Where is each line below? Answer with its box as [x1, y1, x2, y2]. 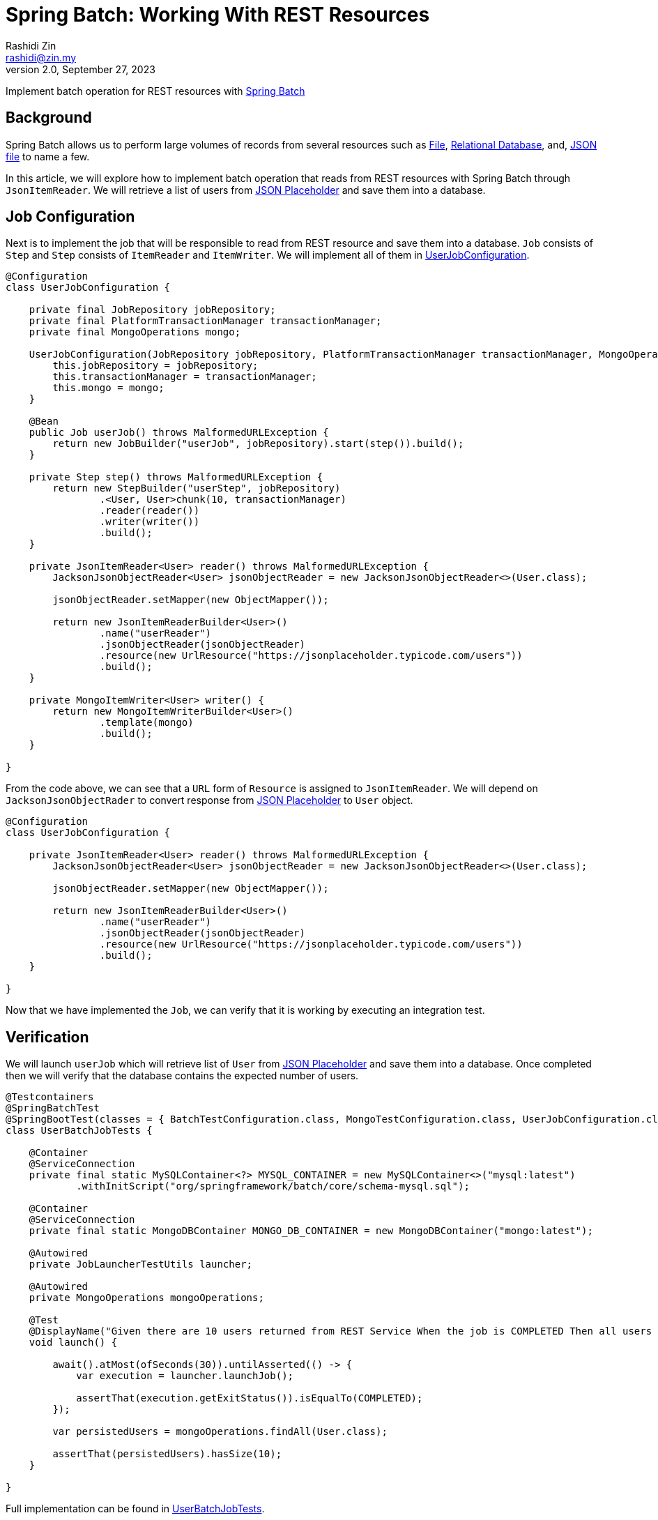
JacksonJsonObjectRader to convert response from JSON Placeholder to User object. [6, 794, 413, 807]
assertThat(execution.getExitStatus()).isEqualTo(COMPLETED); [76, 1392, 423, 1404]
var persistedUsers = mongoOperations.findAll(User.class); [52, 1426, 388, 1438]
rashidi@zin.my [6, 51, 77, 63]
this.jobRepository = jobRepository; [52, 360, 259, 372]
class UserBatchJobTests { [6, 1125, 153, 1137]
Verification [6, 1028, 89, 1046]
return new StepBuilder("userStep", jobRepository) [52, 482, 341, 494]
